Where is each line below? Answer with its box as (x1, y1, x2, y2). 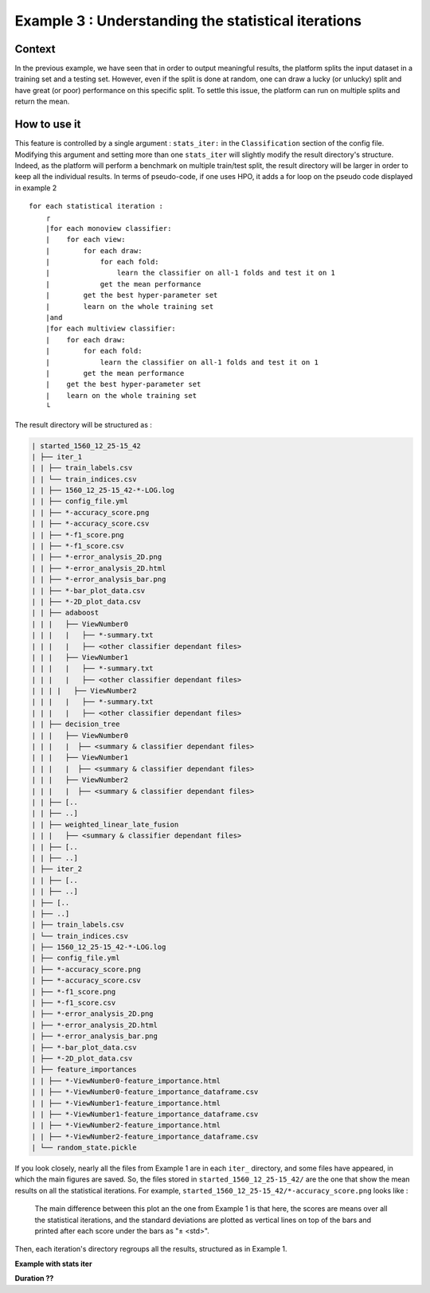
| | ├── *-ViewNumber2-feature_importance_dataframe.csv (31, 1131, 259, 1141)
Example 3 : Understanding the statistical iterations (14, 12, 362, 29)
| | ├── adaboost (31, 608, 100, 617)
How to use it (14, 118, 81, 131)
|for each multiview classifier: (45, 324, 177, 334)
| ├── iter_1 (31, 452, 83, 461)
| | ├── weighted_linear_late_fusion (31, 820, 179, 829)
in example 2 (14, 183, 57, 193)
